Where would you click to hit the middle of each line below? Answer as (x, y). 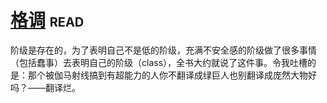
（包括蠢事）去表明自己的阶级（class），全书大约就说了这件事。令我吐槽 (159, 62)
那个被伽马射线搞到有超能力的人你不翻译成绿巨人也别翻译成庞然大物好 (172, 75)
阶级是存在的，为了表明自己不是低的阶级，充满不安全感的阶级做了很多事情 (163, 50)
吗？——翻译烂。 (45, 87)
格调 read (47, 20)
